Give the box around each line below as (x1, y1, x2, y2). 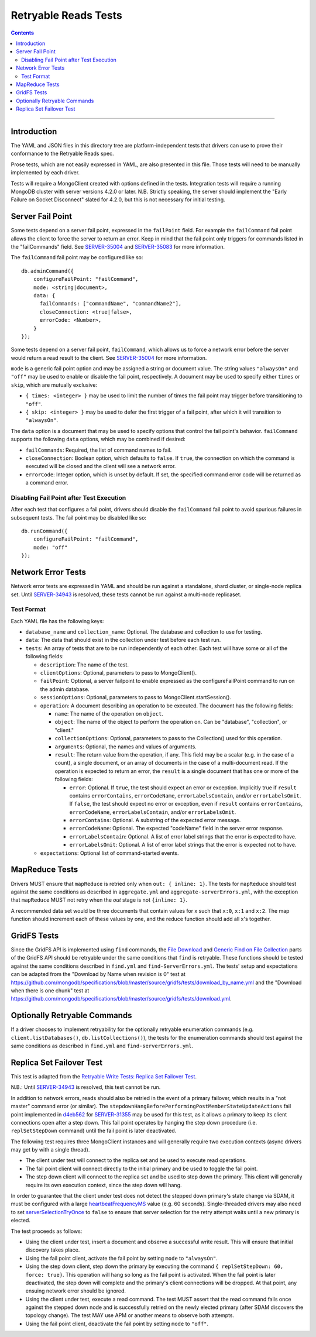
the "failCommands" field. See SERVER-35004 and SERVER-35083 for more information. (11, 243, 225, 250)
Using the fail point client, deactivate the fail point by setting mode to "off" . (25, 1320, 209, 1327)
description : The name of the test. (40, 661, 129, 668)
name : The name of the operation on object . (54, 710, 164, 717)
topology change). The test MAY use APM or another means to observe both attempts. (25, 1312, 235, 1319)
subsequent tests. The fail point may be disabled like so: (11, 514, 146, 521)
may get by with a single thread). (11, 1146, 90, 1153)
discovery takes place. (25, 1246, 80, 1253)
